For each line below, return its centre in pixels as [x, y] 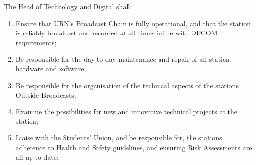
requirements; [36, 42]
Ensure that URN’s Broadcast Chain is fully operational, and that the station [133, 23]
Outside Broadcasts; [46, 95]
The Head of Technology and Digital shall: [68, 6]
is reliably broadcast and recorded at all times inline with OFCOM [116, 33]
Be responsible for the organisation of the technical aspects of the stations [127, 85]
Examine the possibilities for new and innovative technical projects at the [126, 111]
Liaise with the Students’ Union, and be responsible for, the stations [119, 137]
